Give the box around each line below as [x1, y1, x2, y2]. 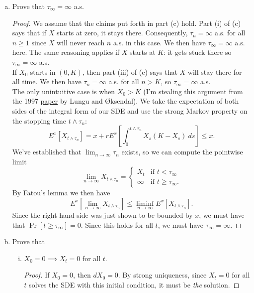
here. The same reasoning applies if [12, 47, 120, 57]
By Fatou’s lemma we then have [12, 187, 110, 198]
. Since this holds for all [81, 219, 153, 230]
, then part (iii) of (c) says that [82, 66, 177, 77]
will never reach [57, 37, 105, 47]
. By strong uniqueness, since [118, 270, 207, 280]
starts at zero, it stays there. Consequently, [56, 27, 188, 38]
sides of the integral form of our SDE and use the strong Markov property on [12, 105, 248, 116]
